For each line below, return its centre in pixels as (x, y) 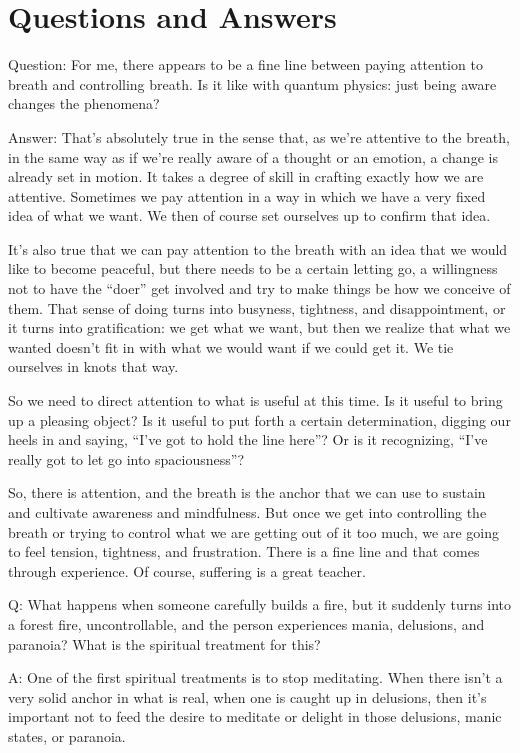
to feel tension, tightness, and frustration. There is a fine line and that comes (244, 551)
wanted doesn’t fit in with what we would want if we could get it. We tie (231, 346)
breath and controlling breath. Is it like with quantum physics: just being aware (252, 83)
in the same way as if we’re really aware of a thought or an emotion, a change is (253, 156)
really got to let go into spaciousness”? (126, 458)
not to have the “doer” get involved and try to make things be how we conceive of (259, 288)
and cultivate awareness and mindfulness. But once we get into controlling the (247, 512)
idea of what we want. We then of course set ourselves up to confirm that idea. (249, 215)
